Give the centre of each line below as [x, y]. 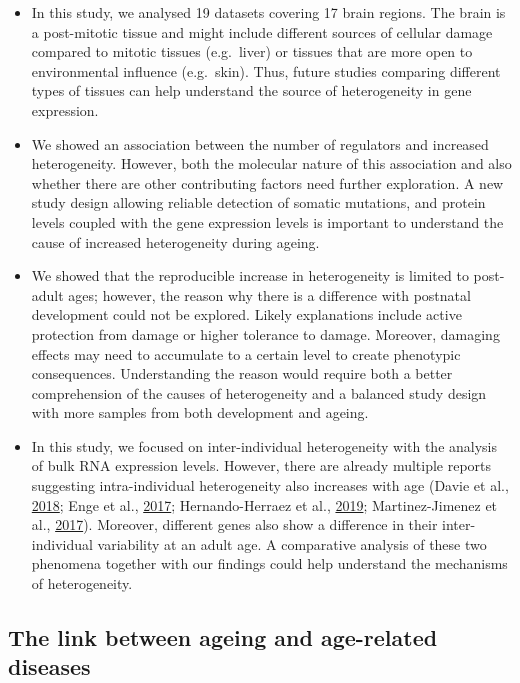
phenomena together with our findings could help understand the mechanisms [269, 563]
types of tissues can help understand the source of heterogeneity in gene [251, 90]
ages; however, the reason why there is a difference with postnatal [269, 294]
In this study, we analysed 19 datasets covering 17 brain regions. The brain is [268, 12]
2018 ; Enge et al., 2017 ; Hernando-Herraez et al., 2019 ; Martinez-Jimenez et [264, 504]
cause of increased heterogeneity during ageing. [175, 241]
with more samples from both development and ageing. [200, 412]
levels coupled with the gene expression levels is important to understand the [267, 221]
